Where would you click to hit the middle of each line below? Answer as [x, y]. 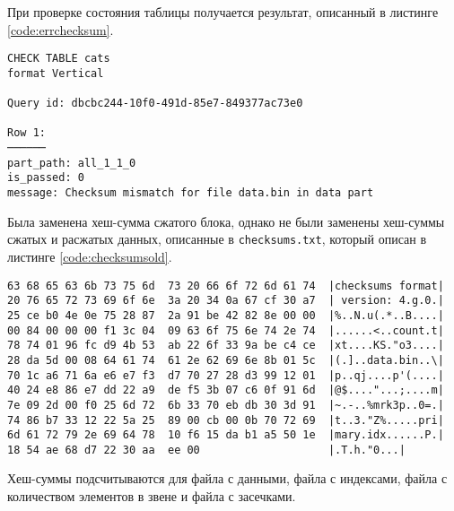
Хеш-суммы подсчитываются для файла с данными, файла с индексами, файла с [227, 478]
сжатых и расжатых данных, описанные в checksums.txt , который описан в [217, 239]
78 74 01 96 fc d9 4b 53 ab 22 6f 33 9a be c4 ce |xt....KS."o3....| [226, 346]
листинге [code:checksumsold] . [90, 256]
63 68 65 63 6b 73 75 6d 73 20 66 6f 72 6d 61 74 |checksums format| [226, 286]
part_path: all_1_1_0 [72, 163]
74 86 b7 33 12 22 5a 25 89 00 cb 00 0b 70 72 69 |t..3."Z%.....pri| [226, 420]
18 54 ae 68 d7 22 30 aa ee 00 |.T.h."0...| [206, 450]
